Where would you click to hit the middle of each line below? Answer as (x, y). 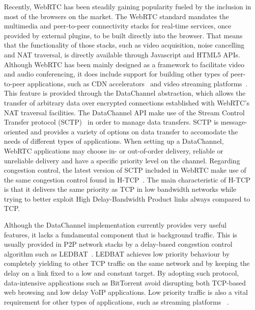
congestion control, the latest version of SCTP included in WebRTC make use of (125, 170)
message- (234, 122)
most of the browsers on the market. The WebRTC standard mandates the (116, 16)
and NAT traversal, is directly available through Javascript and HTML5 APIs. (122, 54)
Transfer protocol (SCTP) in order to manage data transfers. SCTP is (111, 122)
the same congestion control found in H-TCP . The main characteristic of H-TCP (127, 179)
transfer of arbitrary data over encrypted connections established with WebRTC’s (127, 102)
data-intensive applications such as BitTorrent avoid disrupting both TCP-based (125, 282)
